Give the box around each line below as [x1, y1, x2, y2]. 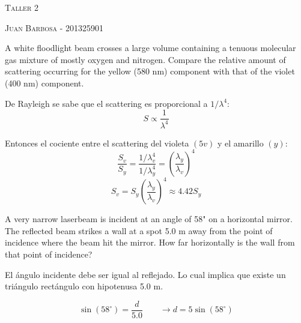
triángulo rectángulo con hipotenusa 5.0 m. [5, 280, 163, 292]
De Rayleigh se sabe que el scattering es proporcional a [5, 97, 208, 109]
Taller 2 [5, 1, 38, 13]
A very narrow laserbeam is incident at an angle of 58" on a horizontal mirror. [5, 213, 293, 225]
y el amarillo [217, 136, 264, 149]
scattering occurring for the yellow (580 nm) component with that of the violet [5, 65, 295, 77]
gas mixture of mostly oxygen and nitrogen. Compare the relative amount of [5, 53, 286, 65]
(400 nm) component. [5, 76, 84, 89]
